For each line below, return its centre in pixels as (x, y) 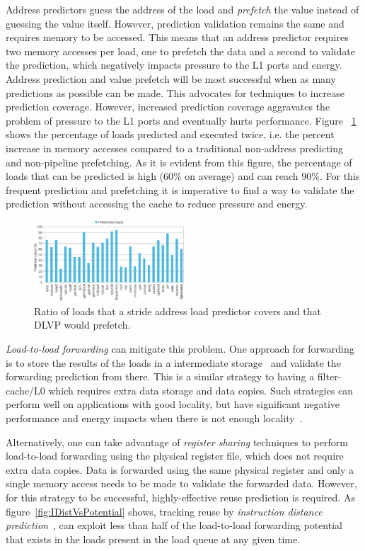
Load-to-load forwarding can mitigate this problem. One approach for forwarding (180, 349)
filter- (329, 376)
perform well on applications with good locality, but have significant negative (173, 404)
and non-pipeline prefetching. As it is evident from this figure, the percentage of (179, 162)
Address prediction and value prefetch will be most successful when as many (171, 78)
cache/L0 (25, 390)
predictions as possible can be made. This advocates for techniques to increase (175, 92)
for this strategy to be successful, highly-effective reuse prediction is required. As (180, 497)
